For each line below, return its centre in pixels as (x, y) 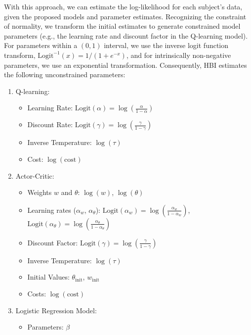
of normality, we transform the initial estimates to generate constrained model (122, 26)
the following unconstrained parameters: (65, 74)
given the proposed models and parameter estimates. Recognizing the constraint (125, 16)
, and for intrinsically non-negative (179, 55)
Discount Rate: (50, 124)
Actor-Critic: (35, 175)
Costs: (37, 293)
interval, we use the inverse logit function (166, 45)
